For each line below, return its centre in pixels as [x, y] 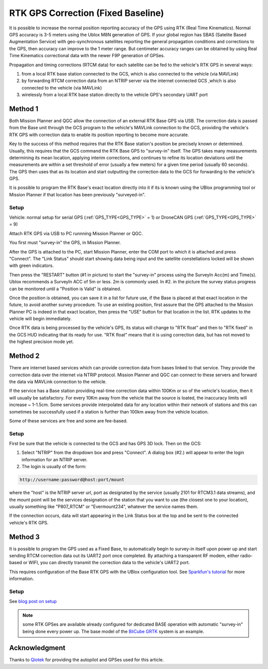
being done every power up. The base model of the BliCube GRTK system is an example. [113, 631]
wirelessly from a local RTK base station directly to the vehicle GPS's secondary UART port [115, 95]
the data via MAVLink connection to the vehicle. [58, 381]
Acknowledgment [37, 648]
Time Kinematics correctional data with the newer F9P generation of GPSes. [87, 56]
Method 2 [24, 356]
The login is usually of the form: [54, 467]
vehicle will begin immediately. [40, 319]
